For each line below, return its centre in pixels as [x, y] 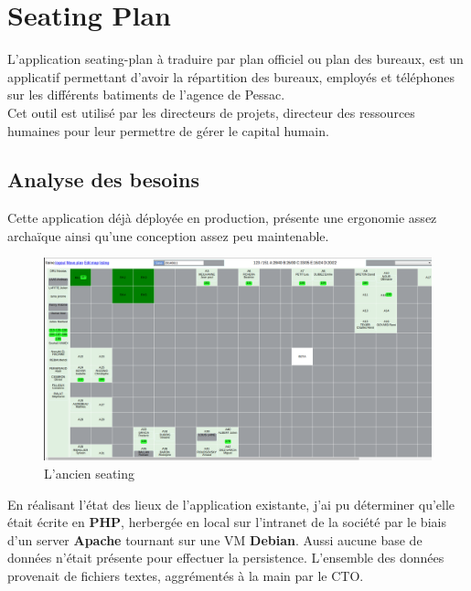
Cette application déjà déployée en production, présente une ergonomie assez [222, 218]
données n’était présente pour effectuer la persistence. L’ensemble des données [226, 558]
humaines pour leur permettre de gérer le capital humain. [168, 130]
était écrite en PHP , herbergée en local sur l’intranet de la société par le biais [227, 522]
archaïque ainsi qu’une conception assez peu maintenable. [168, 235]
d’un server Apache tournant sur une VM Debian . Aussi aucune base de [215, 539]
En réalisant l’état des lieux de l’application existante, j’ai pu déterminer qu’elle [231, 504]
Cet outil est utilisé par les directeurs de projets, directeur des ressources [211, 112]
